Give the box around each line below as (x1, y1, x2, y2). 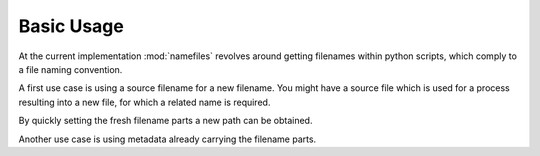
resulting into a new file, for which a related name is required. (18, 96, 271, 108)
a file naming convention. (18, 63, 123, 75)
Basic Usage (18, 15, 124, 37)
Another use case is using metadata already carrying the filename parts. (18, 133, 317, 145)
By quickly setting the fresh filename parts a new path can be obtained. (18, 115, 313, 127)
